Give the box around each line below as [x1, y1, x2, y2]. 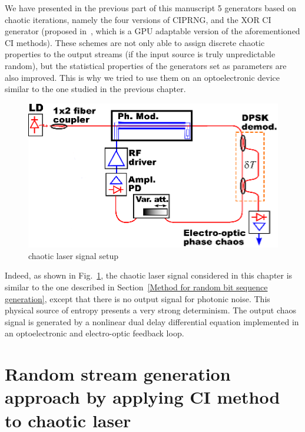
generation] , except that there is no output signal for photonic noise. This [5, 292, 270, 305]
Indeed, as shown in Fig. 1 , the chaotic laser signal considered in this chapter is [5, 269, 293, 282]
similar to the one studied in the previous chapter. [5, 83, 186, 95]
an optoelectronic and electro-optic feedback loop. [5, 327, 184, 339]
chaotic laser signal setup [28, 249, 119, 261]
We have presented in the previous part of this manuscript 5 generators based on [5, 2, 296, 14]
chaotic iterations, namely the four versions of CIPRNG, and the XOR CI [5, 13, 271, 25]
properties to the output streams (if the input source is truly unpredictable [5, 48, 276, 60]
